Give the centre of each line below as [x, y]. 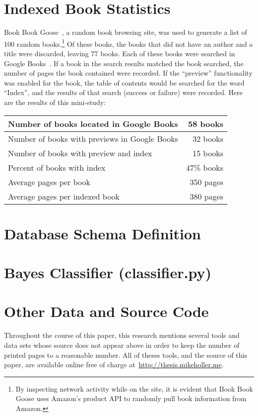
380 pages [207, 196]
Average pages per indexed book [64, 196]
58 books [206, 123]
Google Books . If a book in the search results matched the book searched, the [124, 63]
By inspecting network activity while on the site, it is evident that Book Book [134, 388]
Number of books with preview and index [80, 153]
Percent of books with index [57, 167]
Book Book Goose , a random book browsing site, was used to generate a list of [126, 32]
